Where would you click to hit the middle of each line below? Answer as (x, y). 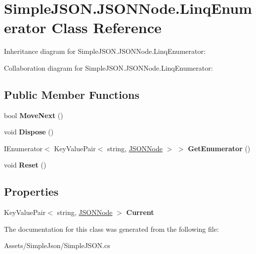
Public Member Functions (72, 94)
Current (140, 212)
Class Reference (107, 27)
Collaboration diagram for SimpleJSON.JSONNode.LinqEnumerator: (108, 67)
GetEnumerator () (219, 148)
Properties (31, 191)
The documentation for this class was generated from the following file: (111, 229)
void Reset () (25, 165)
